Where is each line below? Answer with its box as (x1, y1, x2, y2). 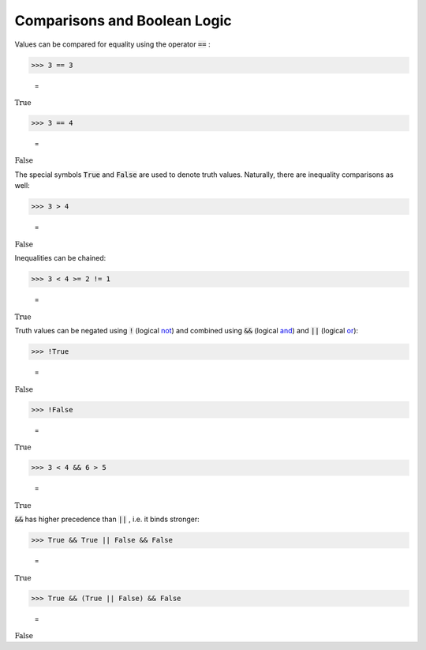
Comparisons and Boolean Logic (14, 12, 232, 29)
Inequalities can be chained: (14, 254, 106, 263)
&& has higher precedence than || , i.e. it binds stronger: (14, 514, 200, 524)
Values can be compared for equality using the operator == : (14, 39, 211, 49)
